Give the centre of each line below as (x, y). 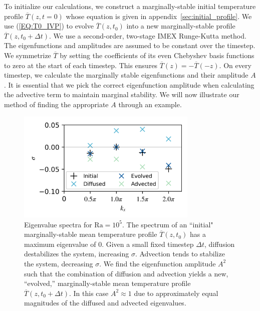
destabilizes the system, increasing (77, 254)
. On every (235, 65)
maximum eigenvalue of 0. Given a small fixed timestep (109, 244)
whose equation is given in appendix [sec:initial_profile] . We (159, 16)
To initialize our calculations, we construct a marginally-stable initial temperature (130, 6)
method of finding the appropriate (56, 104)
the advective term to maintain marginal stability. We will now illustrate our (122, 94)
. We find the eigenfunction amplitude (158, 263)
